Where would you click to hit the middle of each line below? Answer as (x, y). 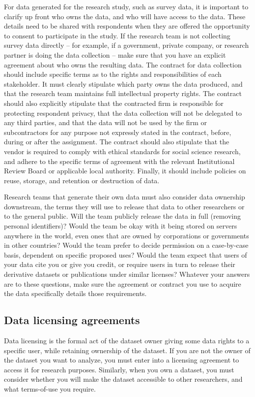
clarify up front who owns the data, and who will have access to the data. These (125, 16)
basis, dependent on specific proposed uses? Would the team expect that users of (126, 254)
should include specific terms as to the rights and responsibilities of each (113, 74)
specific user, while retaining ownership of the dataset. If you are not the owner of (127, 350)
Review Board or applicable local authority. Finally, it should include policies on (125, 171)
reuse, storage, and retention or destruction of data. (82, 180)
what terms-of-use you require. (50, 388)
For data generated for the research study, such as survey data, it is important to (126, 6)
